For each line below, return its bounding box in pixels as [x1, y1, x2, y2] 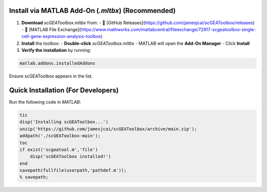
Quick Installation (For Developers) [9, 86, 119, 94]
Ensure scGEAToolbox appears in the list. [9, 73, 93, 79]
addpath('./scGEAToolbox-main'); [19, 133, 101, 139]
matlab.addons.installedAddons [19, 61, 96, 66]
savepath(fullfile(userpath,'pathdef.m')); [19, 168, 127, 173]
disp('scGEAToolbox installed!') [30, 154, 111, 159]
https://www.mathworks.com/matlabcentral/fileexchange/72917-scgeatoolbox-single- [81, 26, 256, 32]
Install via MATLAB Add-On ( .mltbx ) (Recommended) [9, 6, 176, 15]
